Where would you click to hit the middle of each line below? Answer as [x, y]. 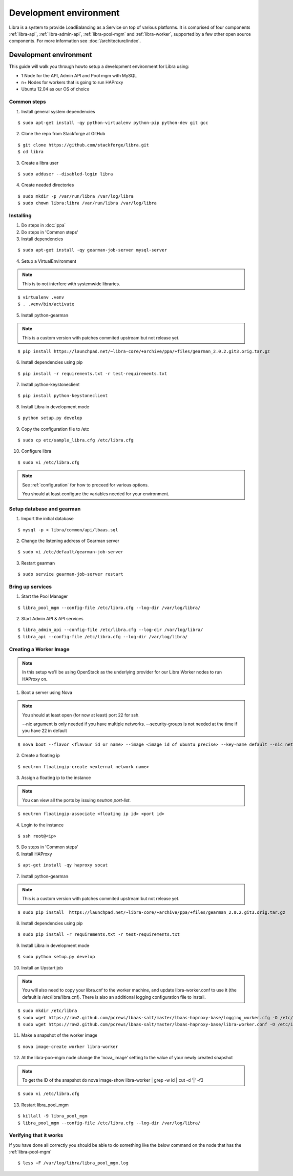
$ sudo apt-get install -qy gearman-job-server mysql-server [92, 250]
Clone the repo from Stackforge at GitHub [63, 134]
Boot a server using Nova [47, 692]
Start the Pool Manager [45, 596]
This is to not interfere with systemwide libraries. [71, 284]
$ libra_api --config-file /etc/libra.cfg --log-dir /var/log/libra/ [103, 637]
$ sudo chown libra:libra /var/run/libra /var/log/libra [87, 203]
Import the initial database [48, 519]
